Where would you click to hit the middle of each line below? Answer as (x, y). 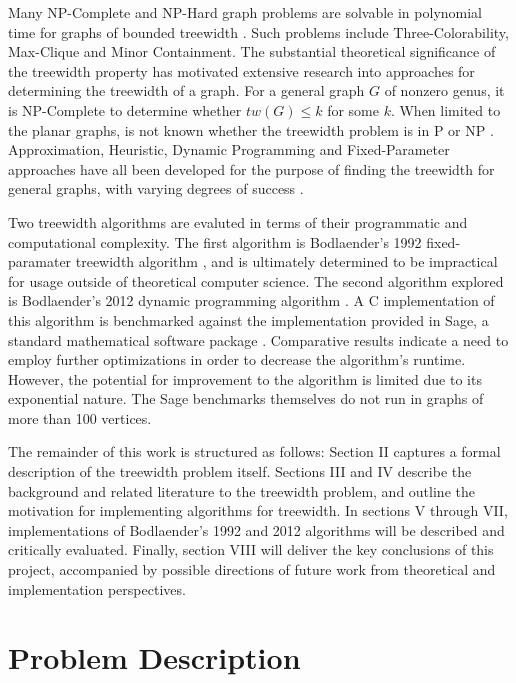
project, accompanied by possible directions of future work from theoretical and (252, 569)
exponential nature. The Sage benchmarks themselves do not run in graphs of (246, 398)
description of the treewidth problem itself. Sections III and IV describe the (240, 471)
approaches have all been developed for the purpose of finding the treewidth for (251, 168)
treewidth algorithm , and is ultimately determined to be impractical (286, 261)
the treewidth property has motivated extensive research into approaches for (241, 70)
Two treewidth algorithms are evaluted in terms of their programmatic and (238, 221)
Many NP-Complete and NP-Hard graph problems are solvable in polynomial (245, 12)
